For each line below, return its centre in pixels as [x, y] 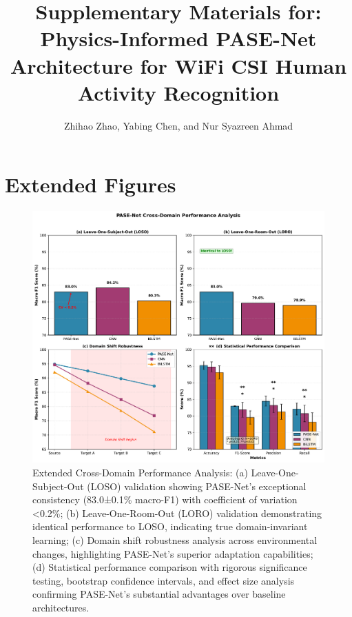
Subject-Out [58, 486]
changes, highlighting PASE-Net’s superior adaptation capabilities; [173, 553]
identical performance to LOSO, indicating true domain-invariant [170, 526]
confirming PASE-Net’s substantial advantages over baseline [159, 594]
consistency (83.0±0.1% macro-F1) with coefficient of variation [165, 499]
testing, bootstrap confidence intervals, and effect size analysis [164, 580]
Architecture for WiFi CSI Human [178, 65]
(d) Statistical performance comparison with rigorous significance [170, 567]
